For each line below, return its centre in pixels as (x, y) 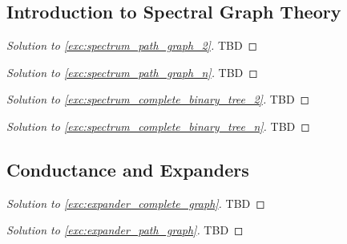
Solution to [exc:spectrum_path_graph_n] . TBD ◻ (132, 72)
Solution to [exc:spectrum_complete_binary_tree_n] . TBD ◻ (158, 126)
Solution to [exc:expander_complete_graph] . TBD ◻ (136, 203)
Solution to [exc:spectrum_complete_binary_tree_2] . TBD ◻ (158, 99)
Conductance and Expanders (128, 169)
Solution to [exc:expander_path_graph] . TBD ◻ (125, 230)
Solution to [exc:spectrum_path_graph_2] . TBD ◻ (132, 45)
